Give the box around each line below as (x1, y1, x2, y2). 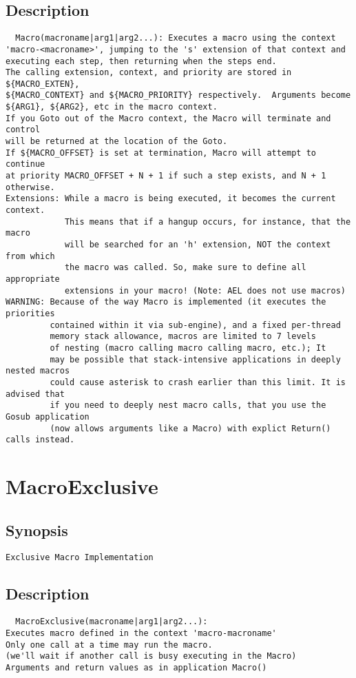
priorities (6, 308, 55, 318)
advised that (6, 389, 65, 399)
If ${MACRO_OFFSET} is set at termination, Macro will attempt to (6, 147, 317, 158)
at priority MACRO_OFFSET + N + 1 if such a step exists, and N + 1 (6, 171, 326, 181)
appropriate (6, 274, 60, 284)
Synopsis (6, 519, 68, 540)
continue (6, 159, 45, 169)
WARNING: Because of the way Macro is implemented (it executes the (6, 297, 326, 307)
